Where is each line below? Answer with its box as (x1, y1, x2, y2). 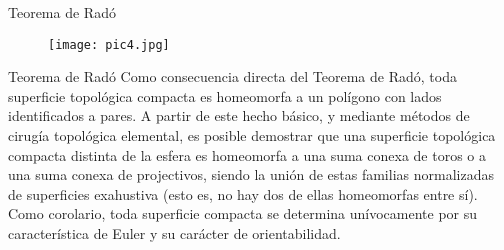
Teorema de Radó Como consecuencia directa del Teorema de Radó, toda (8, 66, 457, 87)
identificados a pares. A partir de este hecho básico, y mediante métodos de (8, 105, 470, 126)
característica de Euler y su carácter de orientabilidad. (8, 223, 341, 243)
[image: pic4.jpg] (48, 37, 170, 52)
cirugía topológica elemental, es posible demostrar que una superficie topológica (8, 125, 496, 146)
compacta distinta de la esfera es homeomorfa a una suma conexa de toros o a (8, 144, 486, 165)
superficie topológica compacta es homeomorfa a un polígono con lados (8, 85, 442, 106)
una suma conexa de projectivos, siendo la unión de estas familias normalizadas (8, 164, 494, 185)
